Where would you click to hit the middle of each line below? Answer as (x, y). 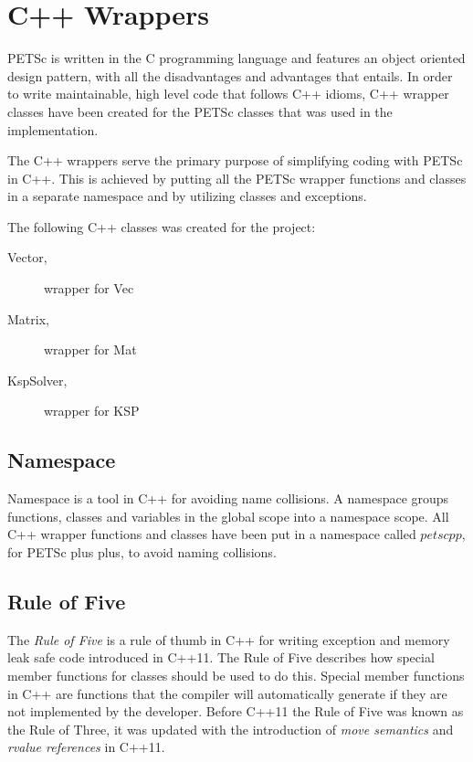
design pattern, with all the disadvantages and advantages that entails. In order (230, 75)
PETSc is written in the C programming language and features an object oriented (236, 58)
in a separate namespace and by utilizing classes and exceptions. (187, 196)
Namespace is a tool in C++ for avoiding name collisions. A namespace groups (228, 498)
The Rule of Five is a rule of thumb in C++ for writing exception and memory (229, 639)
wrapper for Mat (90, 349)
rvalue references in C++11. (86, 747)
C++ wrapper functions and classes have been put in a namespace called (212, 534)
